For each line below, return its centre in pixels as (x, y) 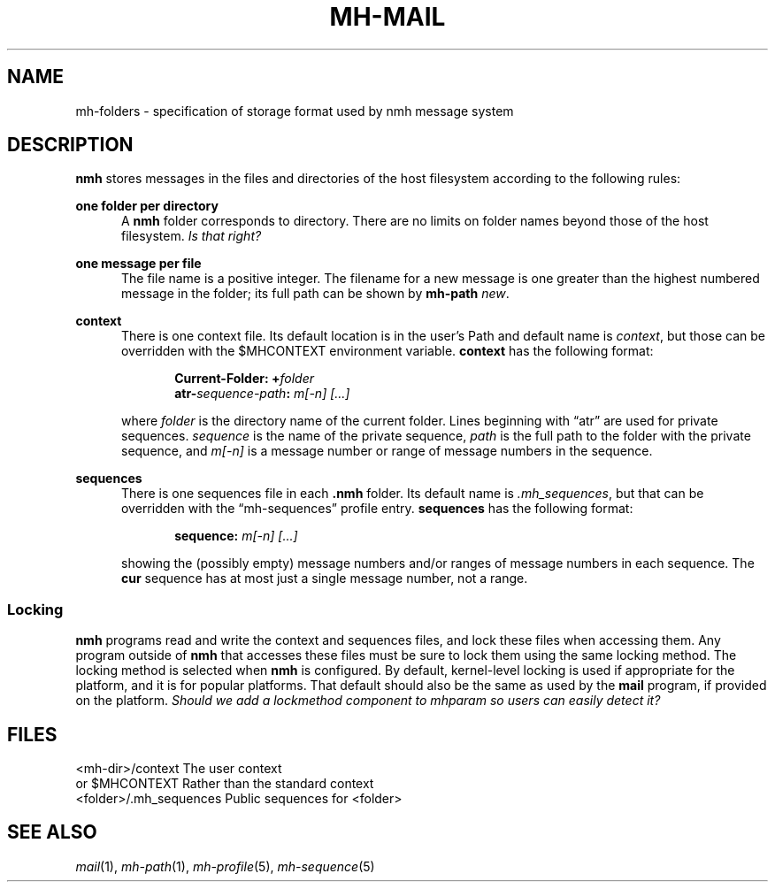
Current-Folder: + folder (245, 379)
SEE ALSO (52, 832)
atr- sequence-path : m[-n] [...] (262, 394)
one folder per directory (147, 206)
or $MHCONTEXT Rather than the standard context (225, 784)
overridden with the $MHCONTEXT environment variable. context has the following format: (387, 351)
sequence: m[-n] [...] (236, 536)
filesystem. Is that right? (192, 236)
